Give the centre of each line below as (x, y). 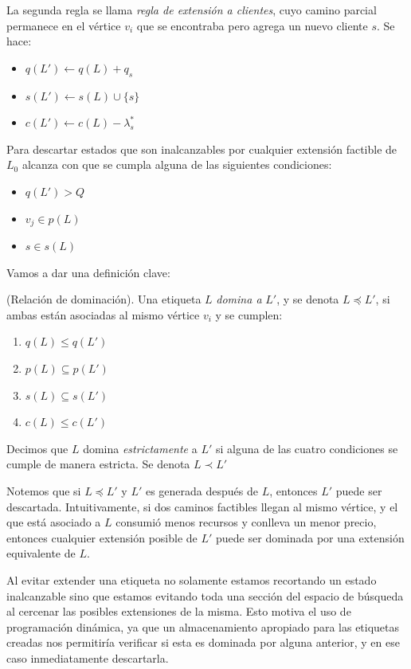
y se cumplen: (249, 314)
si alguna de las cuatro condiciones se (307, 448)
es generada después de (202, 490)
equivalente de (41, 553)
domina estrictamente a (140, 448)
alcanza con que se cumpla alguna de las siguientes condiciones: (177, 164)
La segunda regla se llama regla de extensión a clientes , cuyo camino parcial (192, 10)
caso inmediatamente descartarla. (88, 657)
